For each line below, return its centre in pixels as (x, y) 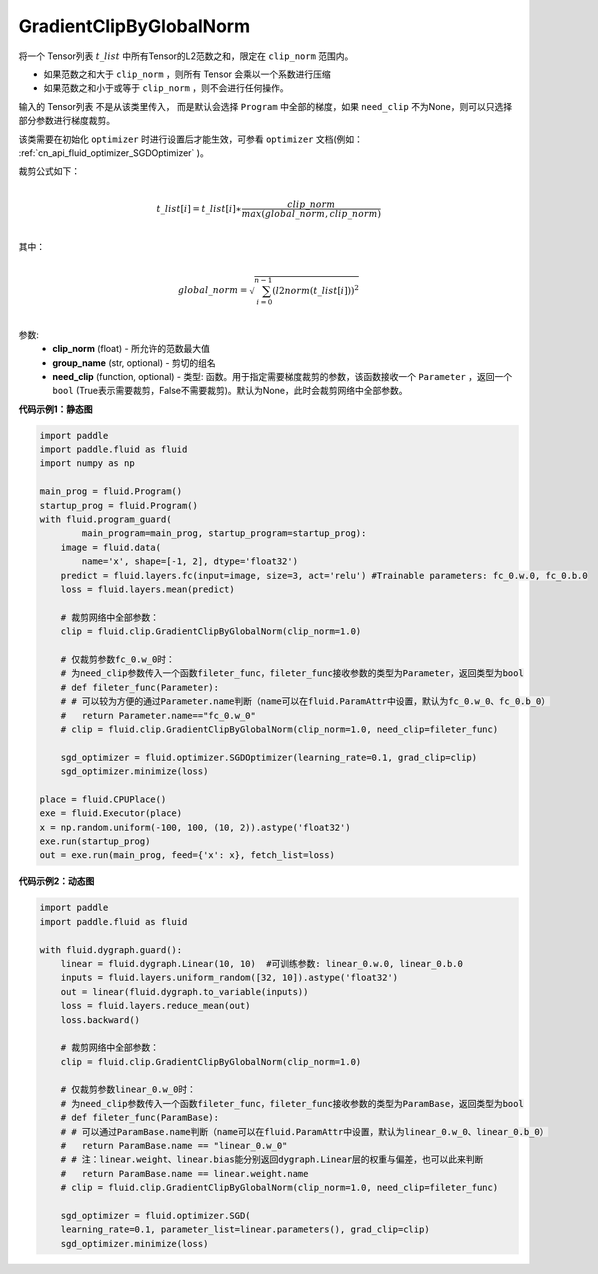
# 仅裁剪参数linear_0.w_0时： (128, 1089)
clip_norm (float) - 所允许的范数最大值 (131, 349)
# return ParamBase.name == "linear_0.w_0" (174, 1146)
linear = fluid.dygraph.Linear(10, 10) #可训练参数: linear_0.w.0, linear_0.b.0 (262, 963)
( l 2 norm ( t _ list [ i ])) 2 (315, 290)
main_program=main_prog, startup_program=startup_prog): (224, 533)
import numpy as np (87, 463)
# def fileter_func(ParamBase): (140, 1118)
